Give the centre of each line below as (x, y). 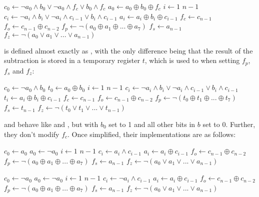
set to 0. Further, (229, 124)
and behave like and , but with (51, 124)
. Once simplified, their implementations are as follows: (152, 134)
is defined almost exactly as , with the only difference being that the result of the (128, 50)
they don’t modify (32, 134)
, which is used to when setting (192, 60)
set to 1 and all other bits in (152, 124)
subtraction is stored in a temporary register (72, 60)
